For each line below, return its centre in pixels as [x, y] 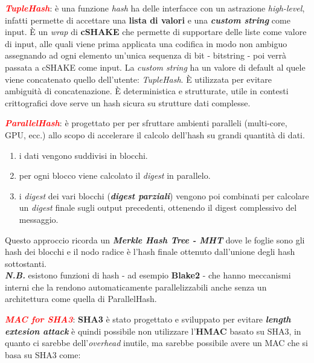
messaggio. [39, 219]
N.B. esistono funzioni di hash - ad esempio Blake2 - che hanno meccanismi [148, 275]
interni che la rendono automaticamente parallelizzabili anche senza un [136, 287]
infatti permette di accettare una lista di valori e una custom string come [148, 20]
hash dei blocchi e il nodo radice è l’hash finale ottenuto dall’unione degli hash [150, 252]
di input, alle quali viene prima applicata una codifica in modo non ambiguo [146, 43]
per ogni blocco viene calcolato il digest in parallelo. [115, 175]
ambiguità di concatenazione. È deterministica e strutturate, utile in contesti [147, 91]
